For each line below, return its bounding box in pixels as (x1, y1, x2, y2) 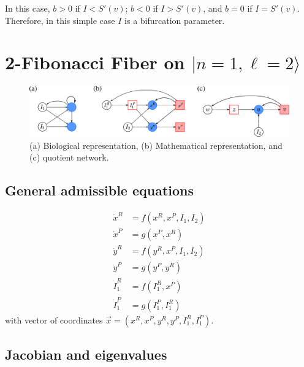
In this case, (5, 2, 50, 14)
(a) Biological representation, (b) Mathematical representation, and (29, 138, 283, 151)
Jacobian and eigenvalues (5, 345, 167, 364)
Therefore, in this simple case (5, 13, 115, 26)
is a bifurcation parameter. (124, 13, 225, 26)
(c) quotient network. (29, 151, 109, 164)
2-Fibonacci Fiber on (5, 50, 185, 75)
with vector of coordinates (5, 313, 103, 326)
